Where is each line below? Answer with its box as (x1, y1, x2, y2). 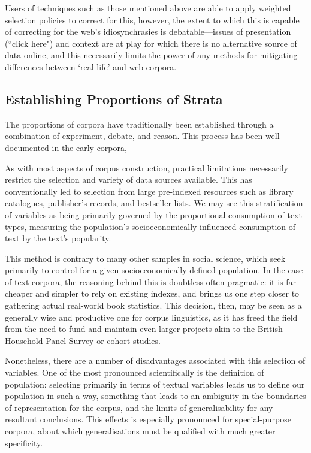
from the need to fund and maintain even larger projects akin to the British (5, 322, 283, 335)
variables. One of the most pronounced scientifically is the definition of (5, 366, 264, 379)
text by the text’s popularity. (5, 232, 111, 244)
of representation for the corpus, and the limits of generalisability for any (5, 401, 273, 413)
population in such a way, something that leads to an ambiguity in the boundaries (5, 389, 306, 402)
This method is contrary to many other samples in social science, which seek (5, 252, 286, 264)
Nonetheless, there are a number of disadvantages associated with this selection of (5, 354, 306, 367)
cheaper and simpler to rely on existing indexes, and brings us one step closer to (5, 287, 300, 300)
